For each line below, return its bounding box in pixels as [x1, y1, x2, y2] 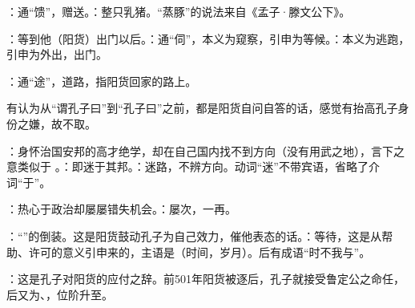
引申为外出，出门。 [6, 46, 107, 63]
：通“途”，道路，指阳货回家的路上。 [6, 72, 197, 89]
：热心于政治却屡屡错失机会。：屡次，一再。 [6, 201, 236, 217]
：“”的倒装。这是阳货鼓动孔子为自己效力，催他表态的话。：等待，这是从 [6, 227, 382, 244]
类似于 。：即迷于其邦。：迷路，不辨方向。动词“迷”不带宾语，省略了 [17, 158, 369, 175]
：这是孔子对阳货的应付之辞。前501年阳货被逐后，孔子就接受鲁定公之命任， [6, 270, 405, 287]
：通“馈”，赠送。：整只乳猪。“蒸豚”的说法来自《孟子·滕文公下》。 [6, 3, 351, 19]
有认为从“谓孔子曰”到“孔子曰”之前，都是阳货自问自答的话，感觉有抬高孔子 [6, 99, 398, 116]
